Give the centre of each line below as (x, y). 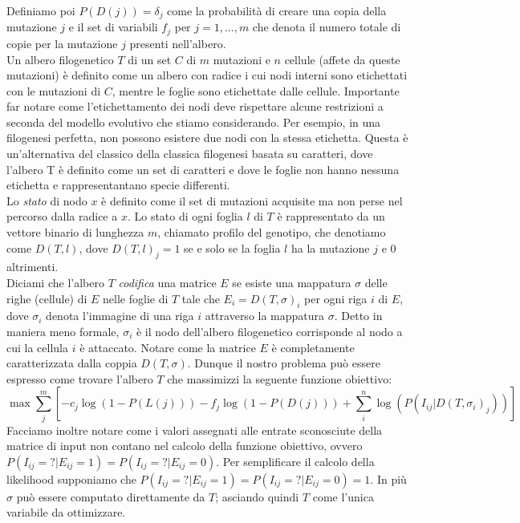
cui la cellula (37, 347)
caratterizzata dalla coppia (72, 363)
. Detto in (358, 316)
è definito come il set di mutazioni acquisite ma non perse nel (252, 200)
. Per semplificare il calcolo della (295, 461)
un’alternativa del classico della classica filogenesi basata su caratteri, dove (190, 154)
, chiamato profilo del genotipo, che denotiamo (272, 232)
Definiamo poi (41, 10)
